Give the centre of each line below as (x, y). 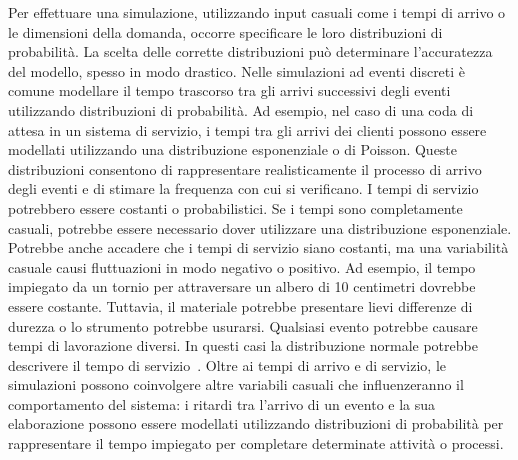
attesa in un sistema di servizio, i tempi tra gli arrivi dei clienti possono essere (247, 129)
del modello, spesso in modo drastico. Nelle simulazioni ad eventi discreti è (237, 70)
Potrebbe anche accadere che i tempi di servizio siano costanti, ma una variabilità (258, 247)
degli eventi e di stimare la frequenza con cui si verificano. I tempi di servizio (243, 188)
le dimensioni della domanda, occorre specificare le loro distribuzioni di (225, 31)
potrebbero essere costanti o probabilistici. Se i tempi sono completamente (235, 207)
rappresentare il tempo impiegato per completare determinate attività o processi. (256, 443)
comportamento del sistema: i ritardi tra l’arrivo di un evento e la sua (222, 403)
